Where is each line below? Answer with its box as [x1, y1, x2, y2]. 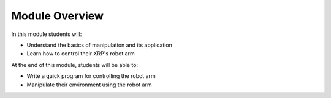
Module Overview [11, 9, 104, 23]
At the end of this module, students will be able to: [11, 61, 138, 68]
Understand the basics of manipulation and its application [26, 41, 173, 49]
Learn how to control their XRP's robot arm [26, 50, 135, 57]
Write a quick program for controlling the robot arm [26, 72, 156, 80]
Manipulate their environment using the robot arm [26, 81, 153, 88]
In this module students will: [11, 30, 82, 38]
